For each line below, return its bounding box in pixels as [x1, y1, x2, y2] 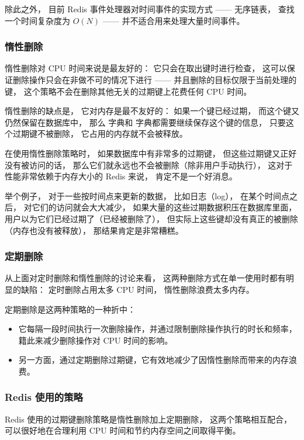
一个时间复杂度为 [5, 14, 70, 26]
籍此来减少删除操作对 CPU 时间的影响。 [18, 334, 173, 346]
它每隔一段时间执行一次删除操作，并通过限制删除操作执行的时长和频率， [18, 323, 297, 335]
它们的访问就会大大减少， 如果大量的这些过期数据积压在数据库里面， [32, 201, 297, 213]
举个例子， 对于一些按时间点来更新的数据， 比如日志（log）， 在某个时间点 [5, 189, 289, 202]
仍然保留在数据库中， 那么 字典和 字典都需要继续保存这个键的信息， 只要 [5, 116, 286, 128]
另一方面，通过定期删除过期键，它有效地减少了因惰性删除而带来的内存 [18, 354, 289, 366]
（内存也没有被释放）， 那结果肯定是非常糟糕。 [5, 224, 184, 236]
